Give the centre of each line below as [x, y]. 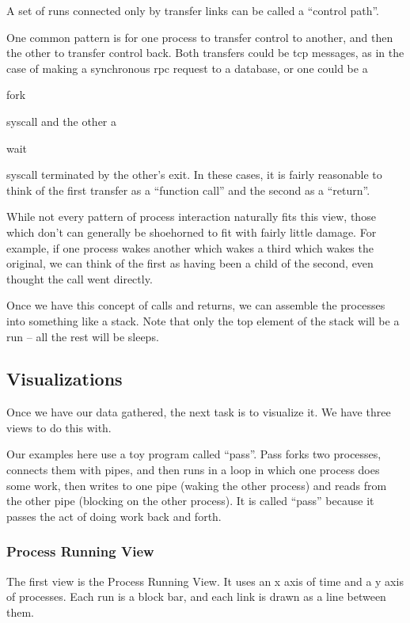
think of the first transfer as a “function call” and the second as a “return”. [188, 190]
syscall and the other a [62, 121]
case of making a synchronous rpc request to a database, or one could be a [187, 68]
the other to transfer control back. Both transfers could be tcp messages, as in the [205, 53]
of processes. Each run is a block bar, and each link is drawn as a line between [196, 596]
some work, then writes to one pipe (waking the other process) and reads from [197, 485]
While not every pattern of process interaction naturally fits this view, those [191, 217]
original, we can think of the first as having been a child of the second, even [190, 263]
